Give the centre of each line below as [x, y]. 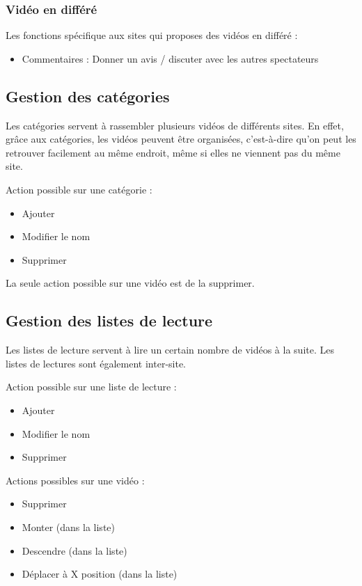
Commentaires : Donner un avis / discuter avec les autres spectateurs [170, 58]
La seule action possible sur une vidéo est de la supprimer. [130, 283]
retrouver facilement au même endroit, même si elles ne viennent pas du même [173, 152]
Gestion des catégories [88, 96]
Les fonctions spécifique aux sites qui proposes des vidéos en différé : [152, 35]
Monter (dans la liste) [68, 526]
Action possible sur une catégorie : [79, 189]
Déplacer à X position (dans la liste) [100, 574]
